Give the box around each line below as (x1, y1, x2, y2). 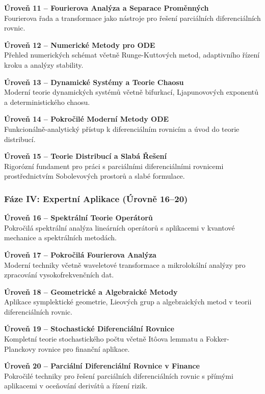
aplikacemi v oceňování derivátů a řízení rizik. (4, 380, 148, 391)
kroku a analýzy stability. (4, 59, 84, 70)
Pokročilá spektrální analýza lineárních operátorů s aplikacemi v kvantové (4, 222, 235, 233)
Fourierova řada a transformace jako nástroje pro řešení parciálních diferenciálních (4, 12, 261, 23)
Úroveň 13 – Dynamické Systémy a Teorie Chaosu (4, 76, 184, 87)
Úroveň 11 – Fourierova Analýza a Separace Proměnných (4, 3, 209, 13)
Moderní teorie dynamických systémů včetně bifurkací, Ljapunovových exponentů (4, 87, 259, 97)
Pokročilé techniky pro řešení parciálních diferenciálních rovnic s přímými (4, 370, 233, 381)
